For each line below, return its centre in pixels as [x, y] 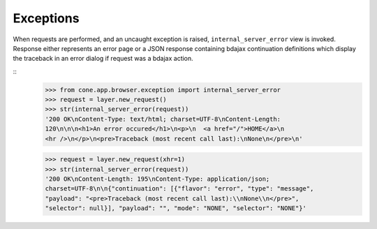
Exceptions [46, 18]
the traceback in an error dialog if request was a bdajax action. [103, 59]
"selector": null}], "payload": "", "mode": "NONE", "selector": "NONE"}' [176, 208]
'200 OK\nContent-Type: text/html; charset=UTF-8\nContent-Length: [163, 119]
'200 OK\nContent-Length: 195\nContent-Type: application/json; [157, 179]
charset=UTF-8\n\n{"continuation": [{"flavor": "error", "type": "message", [179, 189]
